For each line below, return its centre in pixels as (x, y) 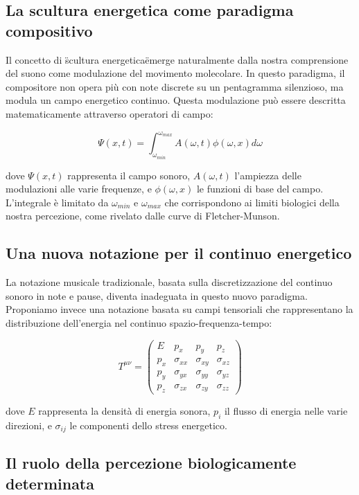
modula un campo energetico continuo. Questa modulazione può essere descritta (176, 100)
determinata (50, 483)
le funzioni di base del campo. (260, 189)
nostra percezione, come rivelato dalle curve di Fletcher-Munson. (143, 216)
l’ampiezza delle (268, 175)
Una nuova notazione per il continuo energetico (179, 253)
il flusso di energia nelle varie (286, 410)
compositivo (49, 30)
